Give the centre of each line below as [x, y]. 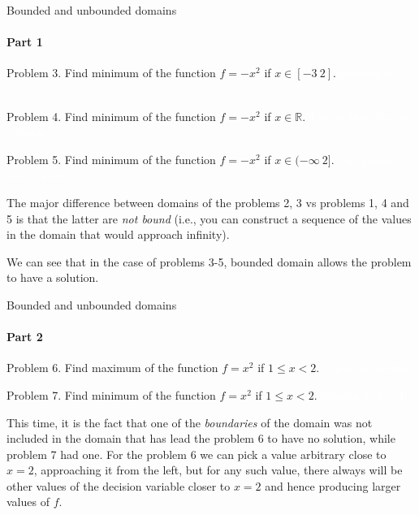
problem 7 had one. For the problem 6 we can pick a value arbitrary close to [197, 454]
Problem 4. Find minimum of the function [111, 116]
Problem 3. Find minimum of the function [111, 73]
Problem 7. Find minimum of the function [111, 394]
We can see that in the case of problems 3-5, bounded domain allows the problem [209, 261]
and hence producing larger [333, 485]
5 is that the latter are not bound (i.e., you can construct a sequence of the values [209, 218]
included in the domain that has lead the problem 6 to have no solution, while [201, 438]
